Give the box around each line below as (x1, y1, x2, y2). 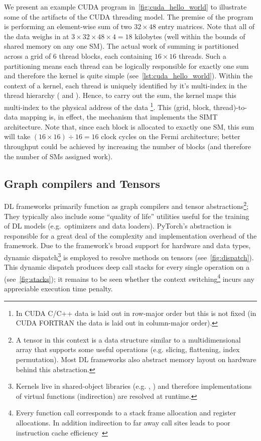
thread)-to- (213, 101, 247, 112)
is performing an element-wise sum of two (4, 21, 132, 32)
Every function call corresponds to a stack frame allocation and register (16, 407, 236, 418)
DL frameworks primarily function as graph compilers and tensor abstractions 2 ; (4, 199, 248, 211)
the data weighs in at (4, 31, 69, 41)
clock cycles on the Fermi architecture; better (101, 131, 240, 142)
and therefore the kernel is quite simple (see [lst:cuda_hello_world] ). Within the (4, 70, 253, 81)
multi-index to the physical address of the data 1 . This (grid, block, (4, 100, 211, 112)
